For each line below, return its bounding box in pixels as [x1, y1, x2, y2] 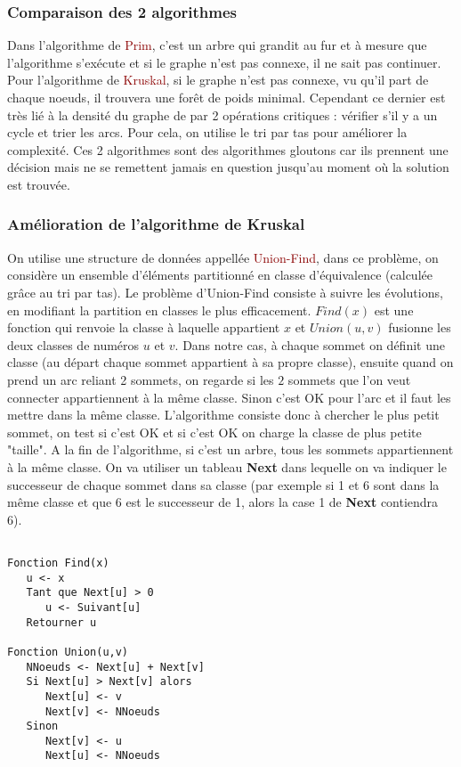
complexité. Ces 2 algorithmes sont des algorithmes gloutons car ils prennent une [7, 140, 449, 159]
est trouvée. [7, 175, 70, 193]
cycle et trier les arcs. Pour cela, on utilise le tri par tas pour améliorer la [7, 123, 408, 142]
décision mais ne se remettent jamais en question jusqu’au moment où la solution [7, 158, 449, 176]
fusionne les [388, 318, 451, 337]
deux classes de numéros [7, 335, 140, 354]
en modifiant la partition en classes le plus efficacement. [7, 300, 311, 319]
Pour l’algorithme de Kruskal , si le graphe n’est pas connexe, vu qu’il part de [7, 70, 429, 89]
